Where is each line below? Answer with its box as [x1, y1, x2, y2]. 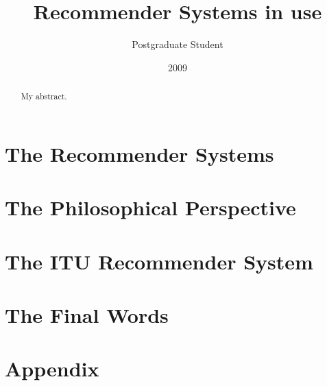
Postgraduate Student [132, 37, 223, 51]
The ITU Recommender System [5, 247, 313, 275]
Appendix [5, 354, 99, 383]
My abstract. [21, 91, 67, 102]
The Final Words [5, 300, 169, 328]
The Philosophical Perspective [5, 193, 296, 221]
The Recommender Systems [5, 139, 274, 167]
